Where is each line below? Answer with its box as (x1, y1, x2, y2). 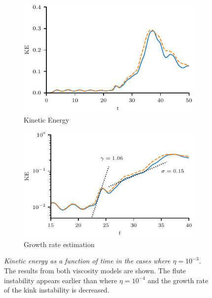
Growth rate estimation (24, 239, 95, 249)
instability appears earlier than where (4, 275, 117, 285)
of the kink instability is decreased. (4, 285, 109, 295)
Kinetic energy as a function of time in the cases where (4, 255, 171, 266)
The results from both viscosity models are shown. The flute (4, 265, 186, 276)
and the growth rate (147, 275, 209, 285)
